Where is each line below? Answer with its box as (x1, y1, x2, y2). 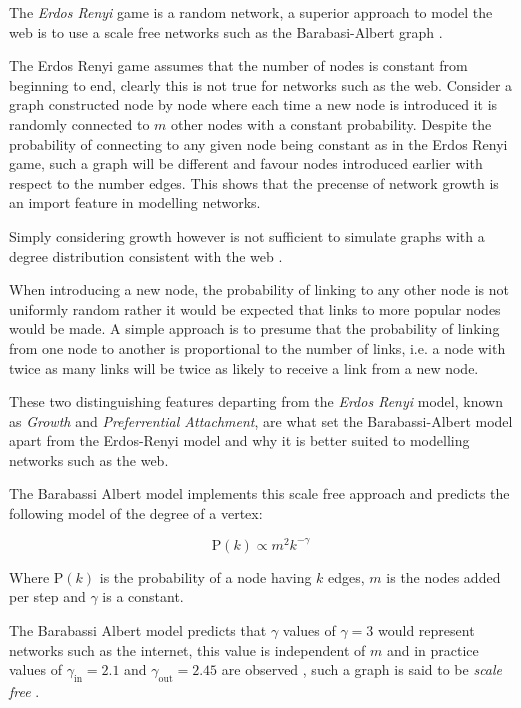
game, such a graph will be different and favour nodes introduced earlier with (9, 153, 483, 174)
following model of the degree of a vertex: (9, 503, 263, 524)
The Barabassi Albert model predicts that (9, 619, 267, 640)
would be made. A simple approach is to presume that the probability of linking (9, 318, 500, 339)
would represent (378, 619, 475, 640)
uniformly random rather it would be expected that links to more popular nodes (9, 298, 501, 319)
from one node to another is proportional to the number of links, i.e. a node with (9, 337, 506, 358)
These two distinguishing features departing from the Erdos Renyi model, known (9, 391, 503, 412)
